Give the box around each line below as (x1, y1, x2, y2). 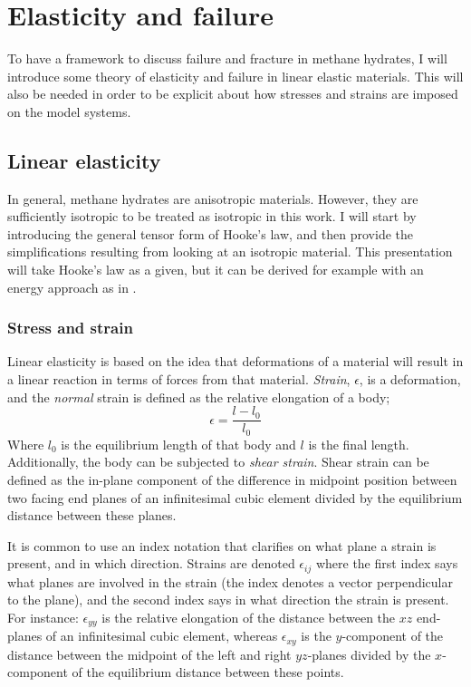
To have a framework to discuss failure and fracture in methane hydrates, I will (7, 49, 447, 68)
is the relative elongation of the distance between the (101, 607, 396, 626)
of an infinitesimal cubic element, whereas (45, 626, 278, 645)
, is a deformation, (359, 370, 461, 389)
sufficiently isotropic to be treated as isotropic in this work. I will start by (7, 207, 417, 226)
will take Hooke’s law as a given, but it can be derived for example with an (7, 260, 424, 279)
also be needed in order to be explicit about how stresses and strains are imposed (7, 84, 458, 103)
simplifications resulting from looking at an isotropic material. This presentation (7, 242, 453, 261)
